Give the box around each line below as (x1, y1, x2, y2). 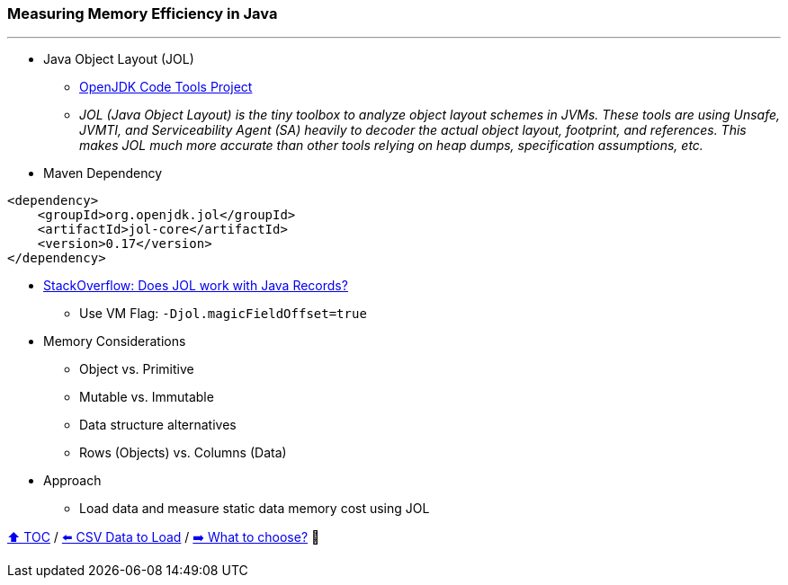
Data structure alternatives (79, 417, 237, 433)
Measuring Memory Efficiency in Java (7, 4, 278, 22)
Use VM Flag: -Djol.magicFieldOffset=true (79, 306, 367, 322)
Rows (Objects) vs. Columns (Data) (79, 445, 287, 461)
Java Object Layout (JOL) (43, 51, 194, 67)
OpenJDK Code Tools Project (79, 79, 253, 95)
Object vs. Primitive (79, 361, 194, 377)
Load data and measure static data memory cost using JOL (79, 501, 430, 517)
